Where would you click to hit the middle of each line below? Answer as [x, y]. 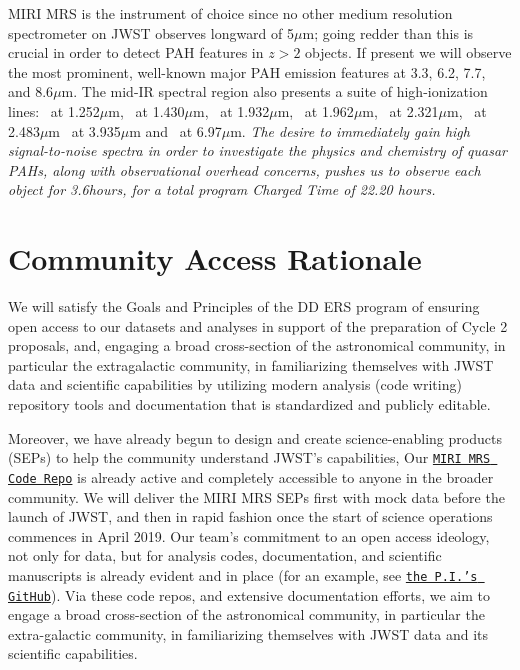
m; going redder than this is [388, 32]
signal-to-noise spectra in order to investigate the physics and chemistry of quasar [258, 150]
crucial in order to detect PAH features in [136, 52]
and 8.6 [31, 91]
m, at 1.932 [231, 110]
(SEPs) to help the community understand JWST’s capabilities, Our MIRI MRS [249, 457]
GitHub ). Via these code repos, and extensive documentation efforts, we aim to [249, 594]
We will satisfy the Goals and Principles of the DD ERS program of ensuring [244, 306]
